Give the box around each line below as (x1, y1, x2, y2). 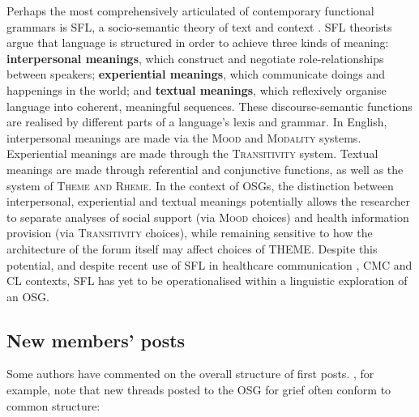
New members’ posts (6, 327, 186, 352)
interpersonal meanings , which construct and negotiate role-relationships (6, 49, 384, 66)
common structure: (6, 397, 100, 414)
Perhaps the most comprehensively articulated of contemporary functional (6, 2, 374, 19)
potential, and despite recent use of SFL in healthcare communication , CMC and (6, 256, 413, 273)
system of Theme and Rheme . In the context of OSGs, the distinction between (6, 177, 394, 194)
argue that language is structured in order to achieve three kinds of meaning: (6, 34, 389, 51)
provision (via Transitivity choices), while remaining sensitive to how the (6, 224, 373, 241)
